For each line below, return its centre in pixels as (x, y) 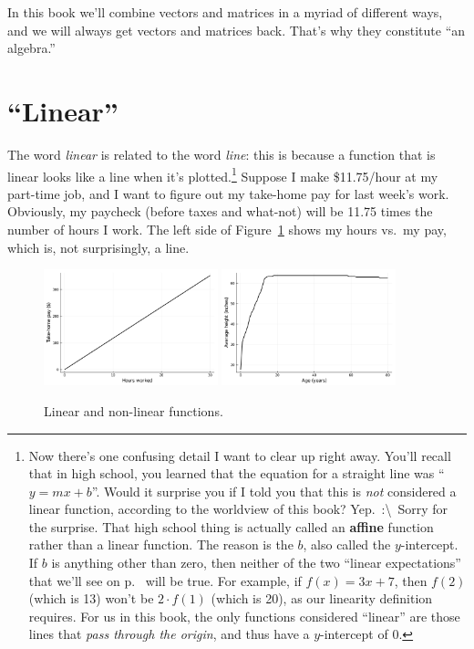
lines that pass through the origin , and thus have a (169, 634)
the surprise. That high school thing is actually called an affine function (231, 526)
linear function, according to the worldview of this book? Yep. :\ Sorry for (238, 509)
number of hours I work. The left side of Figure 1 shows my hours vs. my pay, (227, 229)
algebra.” (31, 48)
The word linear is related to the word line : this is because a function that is (222, 154)
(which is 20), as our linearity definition (322, 598)
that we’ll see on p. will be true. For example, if (165, 580)
